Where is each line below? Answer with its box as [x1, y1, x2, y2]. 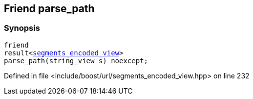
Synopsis [4, 23, 40, 33]
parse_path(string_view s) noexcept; [4, 56, 148, 65]
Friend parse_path [4, 2, 95, 15]
